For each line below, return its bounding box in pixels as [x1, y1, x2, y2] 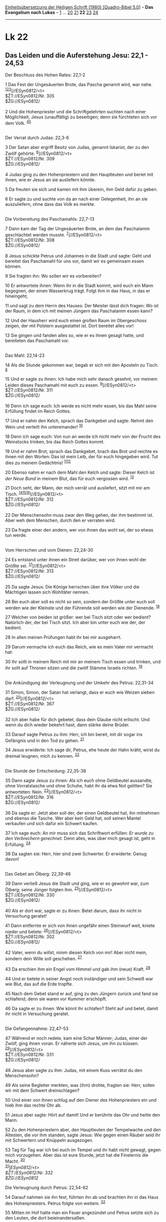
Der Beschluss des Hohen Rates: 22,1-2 [5, 72, 85, 78]
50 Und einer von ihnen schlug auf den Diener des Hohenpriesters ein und [5, 1097, 157, 1103]
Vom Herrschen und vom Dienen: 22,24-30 [5, 547, 93, 553]
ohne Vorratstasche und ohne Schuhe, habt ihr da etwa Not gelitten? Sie [5, 782, 152, 788]
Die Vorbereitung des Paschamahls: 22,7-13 [5, 216, 95, 222]
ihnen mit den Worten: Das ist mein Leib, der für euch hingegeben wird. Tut [5, 453, 158, 459]
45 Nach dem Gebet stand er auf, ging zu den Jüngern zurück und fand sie [5, 990, 158, 996]
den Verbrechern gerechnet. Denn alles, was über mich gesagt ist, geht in [5, 835, 156, 841]
